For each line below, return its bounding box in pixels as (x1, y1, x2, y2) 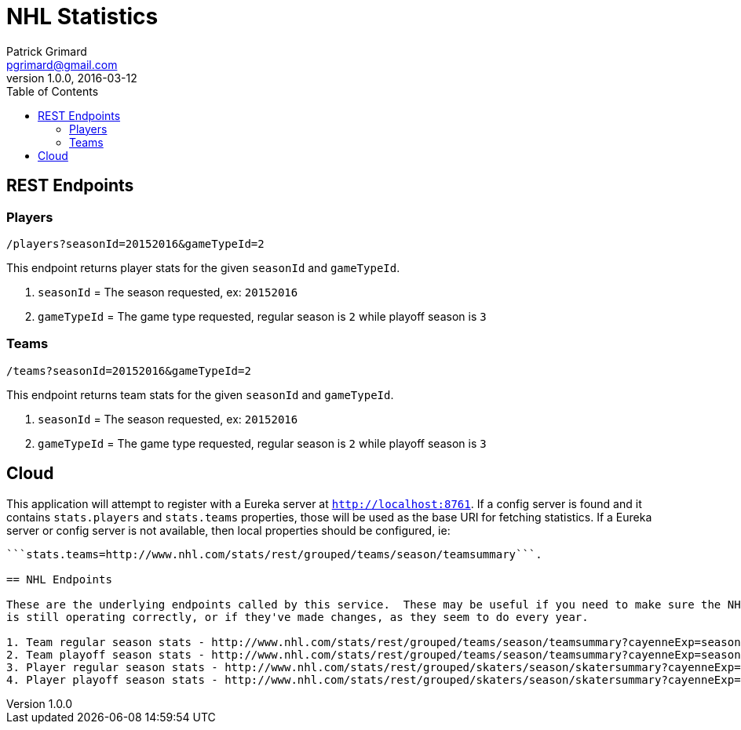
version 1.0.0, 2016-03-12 (6, 71, 137, 85)
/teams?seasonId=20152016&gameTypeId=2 (6, 364, 251, 377)
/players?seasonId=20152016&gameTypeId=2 (6, 237, 265, 250)
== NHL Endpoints (6, 572, 112, 586)
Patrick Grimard (6, 44, 87, 58)
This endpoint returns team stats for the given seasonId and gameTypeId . (6, 387, 394, 401)
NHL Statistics (6, 3, 159, 30)
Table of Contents (6, 84, 99, 98)
